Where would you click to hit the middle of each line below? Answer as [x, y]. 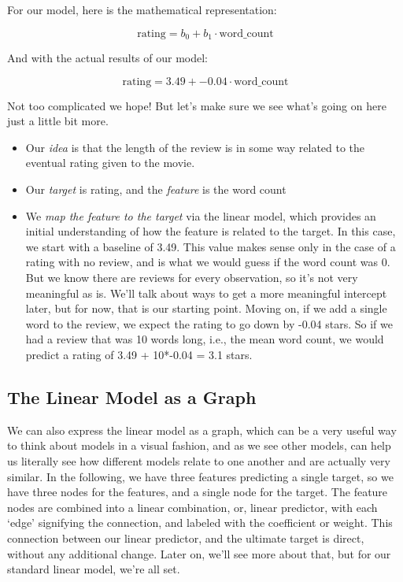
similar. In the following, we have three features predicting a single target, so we [200, 476]
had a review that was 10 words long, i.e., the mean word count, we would [205, 339]
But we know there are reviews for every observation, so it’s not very [192, 277]
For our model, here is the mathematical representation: [142, 9]
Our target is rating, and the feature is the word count [156, 189]
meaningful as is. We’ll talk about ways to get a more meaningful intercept [206, 293]
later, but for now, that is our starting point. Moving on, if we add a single [206, 308]
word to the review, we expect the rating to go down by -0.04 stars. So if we [209, 323]
